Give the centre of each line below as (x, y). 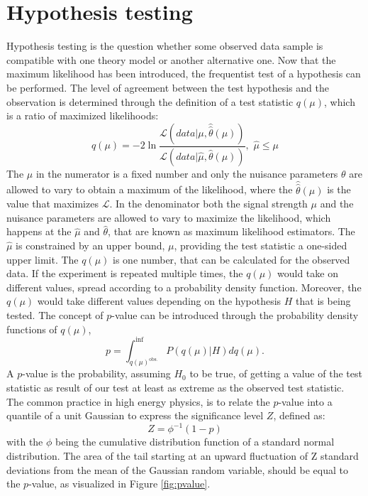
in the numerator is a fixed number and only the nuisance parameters (187, 173)
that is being (323, 301)
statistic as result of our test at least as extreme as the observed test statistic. (175, 388)
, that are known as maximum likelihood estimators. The (232, 231)
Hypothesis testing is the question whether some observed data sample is (165, 46)
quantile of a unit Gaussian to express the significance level (135, 415)
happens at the (39, 231)
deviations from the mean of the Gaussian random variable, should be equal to (177, 469)
